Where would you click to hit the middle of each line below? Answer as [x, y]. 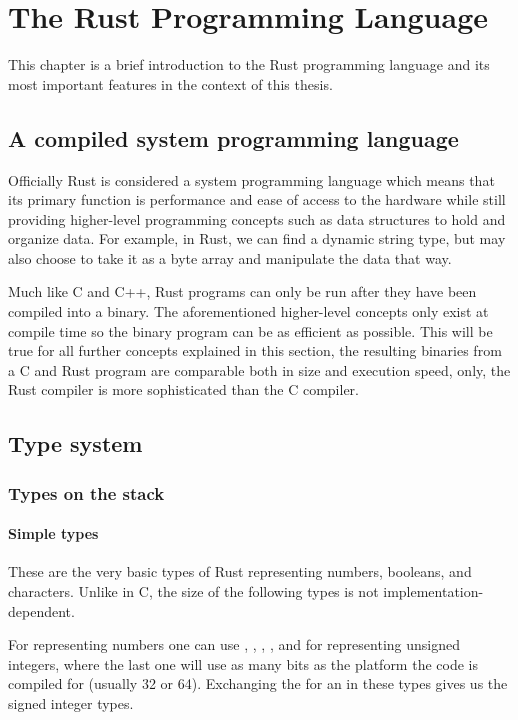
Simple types [53, 533]
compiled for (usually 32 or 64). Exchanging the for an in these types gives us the [258, 683]
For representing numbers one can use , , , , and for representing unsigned [234, 644]
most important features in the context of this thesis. [170, 83]
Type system [75, 443]
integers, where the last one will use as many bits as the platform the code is [243, 663]
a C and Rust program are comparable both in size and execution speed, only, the [259, 369]
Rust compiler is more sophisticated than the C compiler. [183, 389]
